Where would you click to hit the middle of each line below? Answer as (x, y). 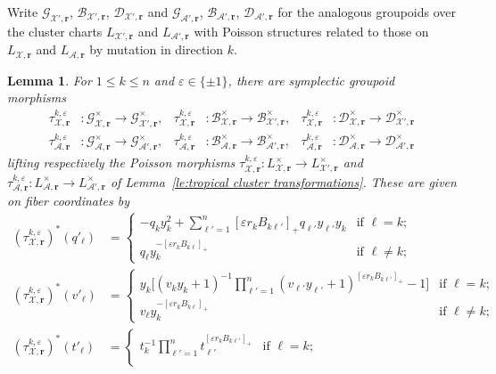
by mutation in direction (157, 49)
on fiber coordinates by (69, 201)
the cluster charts (55, 31)
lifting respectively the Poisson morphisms (121, 163)
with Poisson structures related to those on (311, 31)
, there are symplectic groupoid (311, 80)
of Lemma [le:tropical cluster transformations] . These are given (283, 181)
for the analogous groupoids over (367, 12)
